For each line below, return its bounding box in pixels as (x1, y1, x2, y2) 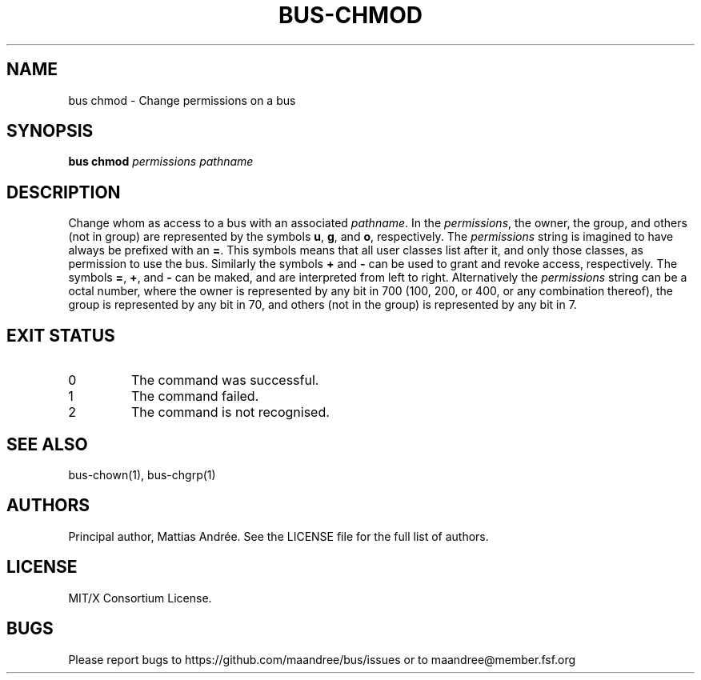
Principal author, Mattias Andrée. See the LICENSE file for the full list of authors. (68, 529, 489, 543)
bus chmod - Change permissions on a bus (68, 93, 296, 107)
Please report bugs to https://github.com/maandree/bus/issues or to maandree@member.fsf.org (68, 652, 576, 666)
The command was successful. (130, 372, 319, 389)
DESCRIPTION (6, 182, 121, 202)
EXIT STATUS (6, 325, 115, 346)
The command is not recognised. (130, 404, 330, 421)
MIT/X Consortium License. (68, 590, 212, 605)
